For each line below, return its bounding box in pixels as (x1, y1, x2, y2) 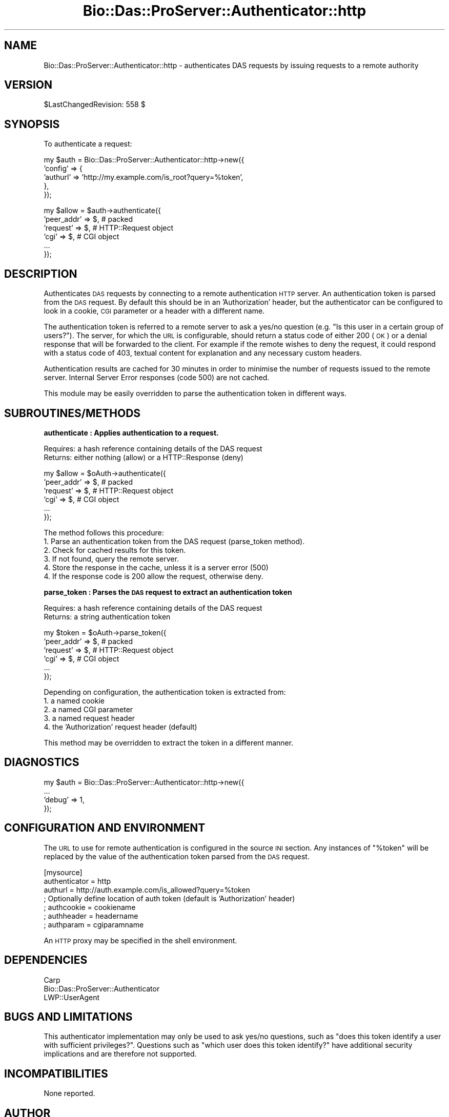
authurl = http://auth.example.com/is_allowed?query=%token (44, 885, 250, 894)
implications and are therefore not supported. (44, 1049, 197, 1059)
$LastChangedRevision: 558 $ (44, 100, 146, 109)
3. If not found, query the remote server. (44, 554, 179, 563)
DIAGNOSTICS (4, 756, 79, 769)
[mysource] (44, 867, 83, 877)
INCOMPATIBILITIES (4, 1067, 108, 1080)
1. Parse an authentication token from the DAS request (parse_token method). (44, 536, 305, 546)
